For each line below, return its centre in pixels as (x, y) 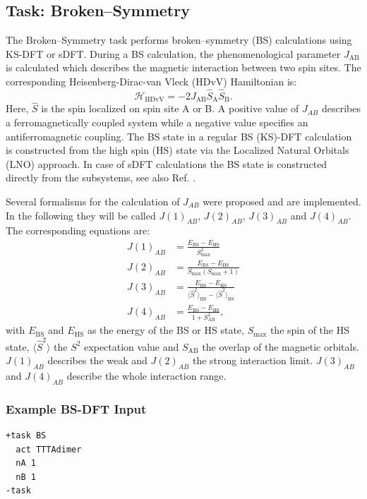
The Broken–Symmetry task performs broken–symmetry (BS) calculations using (179, 40)
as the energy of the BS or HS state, (166, 330)
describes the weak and (97, 360)
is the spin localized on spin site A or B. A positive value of (170, 108)
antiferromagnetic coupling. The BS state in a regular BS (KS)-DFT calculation (179, 136)
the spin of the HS (310, 330)
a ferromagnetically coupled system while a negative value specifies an (157, 122)
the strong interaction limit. (253, 360)
